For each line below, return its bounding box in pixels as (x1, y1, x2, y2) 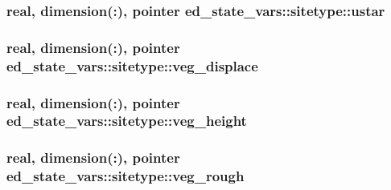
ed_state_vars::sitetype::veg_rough (6, 166, 245, 186)
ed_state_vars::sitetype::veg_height (6, 111, 247, 131)
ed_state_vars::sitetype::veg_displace (6, 55, 258, 75)
